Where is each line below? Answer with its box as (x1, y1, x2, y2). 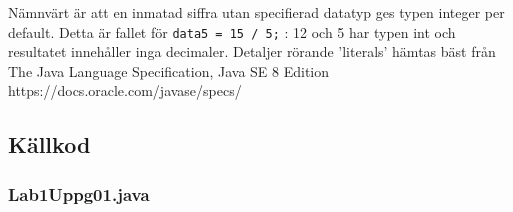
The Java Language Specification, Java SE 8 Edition (8, 60, 330, 81)
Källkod (8, 129, 91, 160)
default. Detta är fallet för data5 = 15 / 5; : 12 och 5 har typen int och (8, 21, 456, 42)
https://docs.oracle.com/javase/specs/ (8, 80, 242, 101)
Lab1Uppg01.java (8, 181, 150, 206)
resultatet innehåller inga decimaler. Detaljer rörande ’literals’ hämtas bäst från (8, 41, 496, 62)
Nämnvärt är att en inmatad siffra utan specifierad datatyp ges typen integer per (8, 2, 505, 22)
